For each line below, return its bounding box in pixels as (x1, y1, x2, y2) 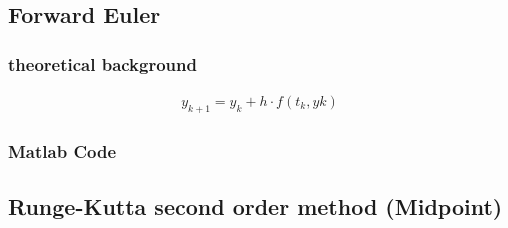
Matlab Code (8, 138, 117, 163)
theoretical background (8, 51, 197, 76)
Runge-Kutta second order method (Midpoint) (8, 191, 503, 222)
